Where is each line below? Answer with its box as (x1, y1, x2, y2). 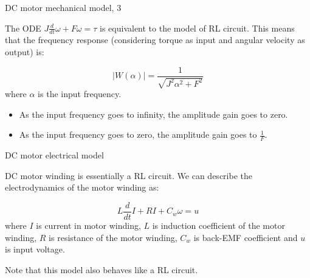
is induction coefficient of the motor (152, 219, 285, 231)
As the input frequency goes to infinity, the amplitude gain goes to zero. (19, 107, 288, 120)
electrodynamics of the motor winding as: (5, 181, 159, 194)
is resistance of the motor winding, (49, 231, 177, 243)
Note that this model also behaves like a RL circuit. (5, 263, 198, 276)
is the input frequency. (38, 87, 122, 100)
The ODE (5, 21, 41, 34)
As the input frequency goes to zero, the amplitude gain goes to (19, 128, 257, 141)
